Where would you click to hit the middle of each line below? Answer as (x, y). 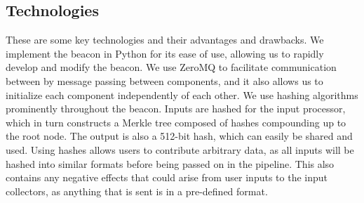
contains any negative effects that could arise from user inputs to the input (167, 177)
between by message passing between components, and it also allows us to (164, 80)
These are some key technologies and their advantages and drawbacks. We (165, 40)
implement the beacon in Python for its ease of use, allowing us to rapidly (165, 53)
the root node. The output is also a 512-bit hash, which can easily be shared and (179, 136)
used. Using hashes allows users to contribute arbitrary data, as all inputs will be (180, 149)
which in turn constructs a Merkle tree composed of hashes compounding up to (176, 122)
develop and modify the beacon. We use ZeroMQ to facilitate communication (171, 67)
